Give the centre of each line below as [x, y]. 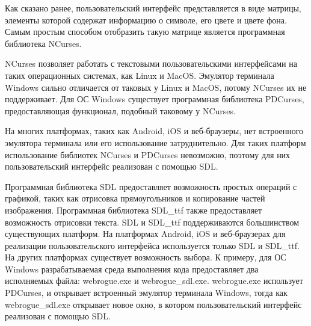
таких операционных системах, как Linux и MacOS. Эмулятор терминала [140, 75]
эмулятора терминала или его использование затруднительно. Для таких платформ [155, 142]
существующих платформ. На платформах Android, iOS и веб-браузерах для [145, 234]
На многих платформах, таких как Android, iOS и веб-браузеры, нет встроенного [154, 131]
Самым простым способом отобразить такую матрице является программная [145, 32]
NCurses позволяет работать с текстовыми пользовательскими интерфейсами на [151, 63]
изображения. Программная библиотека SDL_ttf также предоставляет [134, 210]
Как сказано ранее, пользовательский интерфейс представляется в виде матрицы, [153, 8]
